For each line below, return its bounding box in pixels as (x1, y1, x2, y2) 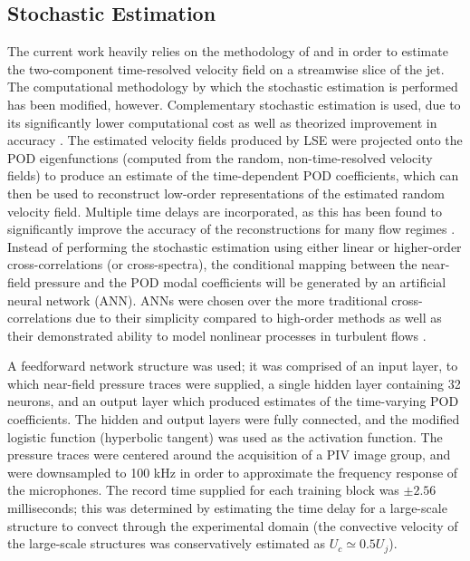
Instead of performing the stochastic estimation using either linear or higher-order (7, 237, 462, 256)
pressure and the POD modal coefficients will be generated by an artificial (34, 272, 446, 291)
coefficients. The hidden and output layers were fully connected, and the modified (7, 410, 460, 429)
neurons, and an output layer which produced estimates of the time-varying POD (7, 392, 459, 411)
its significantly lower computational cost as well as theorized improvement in (7, 112, 437, 131)
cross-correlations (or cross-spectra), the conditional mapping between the (7, 255, 417, 274)
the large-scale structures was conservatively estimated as (7, 534, 326, 553)
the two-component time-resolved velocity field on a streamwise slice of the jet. (7, 59, 445, 78)
